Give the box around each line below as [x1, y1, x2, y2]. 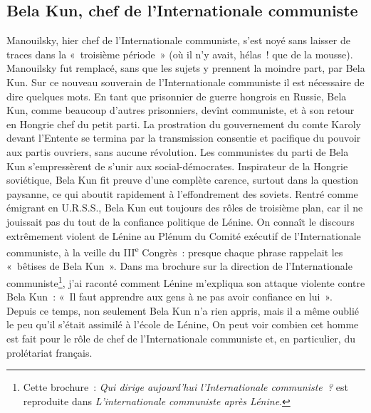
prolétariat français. [6, 345, 93, 360]
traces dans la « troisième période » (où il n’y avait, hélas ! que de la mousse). [6, 46, 353, 61]
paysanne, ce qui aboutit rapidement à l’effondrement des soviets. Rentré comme [6, 186, 358, 201]
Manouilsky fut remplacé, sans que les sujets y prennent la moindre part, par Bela [6, 61, 365, 75]
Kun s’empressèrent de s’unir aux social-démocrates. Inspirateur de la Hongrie [6, 158, 348, 173]
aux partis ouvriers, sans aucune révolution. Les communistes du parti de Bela [6, 144, 349, 159]
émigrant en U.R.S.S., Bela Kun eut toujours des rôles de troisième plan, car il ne [6, 200, 363, 215]
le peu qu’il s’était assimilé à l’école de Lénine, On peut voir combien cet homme [6, 317, 359, 332]
